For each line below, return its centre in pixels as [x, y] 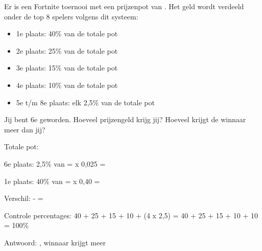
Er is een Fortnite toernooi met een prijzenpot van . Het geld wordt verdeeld [124, 6]
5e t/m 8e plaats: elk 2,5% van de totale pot [85, 102]
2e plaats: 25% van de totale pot [67, 50]
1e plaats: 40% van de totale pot [67, 33]
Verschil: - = [24, 198]
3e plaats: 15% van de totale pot [67, 68]
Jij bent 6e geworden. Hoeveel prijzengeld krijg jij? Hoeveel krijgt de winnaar [125, 119]
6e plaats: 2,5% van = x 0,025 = [55, 163]
